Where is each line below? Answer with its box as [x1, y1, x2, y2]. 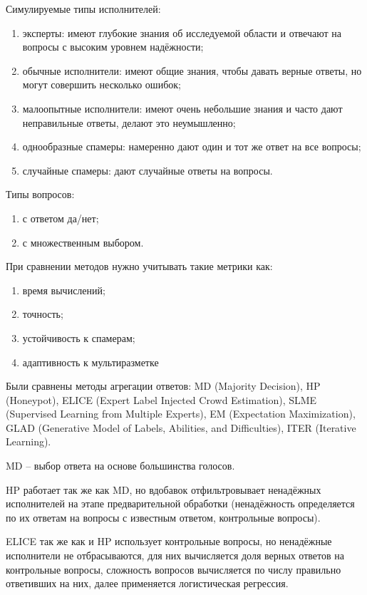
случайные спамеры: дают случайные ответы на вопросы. [22, 162, 273, 177]
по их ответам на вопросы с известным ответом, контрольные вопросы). [6, 509, 321, 524]
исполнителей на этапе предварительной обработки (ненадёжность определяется [6, 496, 355, 511]
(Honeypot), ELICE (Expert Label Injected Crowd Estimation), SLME [6, 392, 317, 407]
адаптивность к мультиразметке [22, 354, 159, 369]
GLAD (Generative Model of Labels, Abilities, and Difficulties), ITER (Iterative [6, 420, 356, 435]
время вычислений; [22, 282, 105, 297]
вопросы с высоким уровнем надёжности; [22, 39, 204, 54]
